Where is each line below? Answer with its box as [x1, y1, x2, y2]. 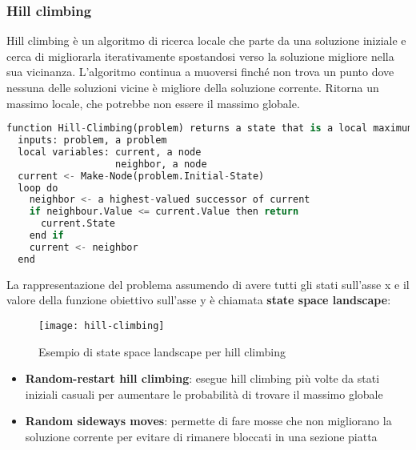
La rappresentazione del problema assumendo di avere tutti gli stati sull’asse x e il [6, 275, 410, 292]
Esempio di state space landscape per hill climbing [38, 343, 286, 360]
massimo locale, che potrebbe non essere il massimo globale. [6, 94, 300, 111]
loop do [18, 182, 58, 194]
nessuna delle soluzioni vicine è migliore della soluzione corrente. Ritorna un [6, 79, 379, 95]
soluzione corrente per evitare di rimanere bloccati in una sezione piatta [25, 428, 378, 444]
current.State [40, 218, 116, 230]
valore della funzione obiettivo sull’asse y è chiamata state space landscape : [6, 291, 391, 308]
